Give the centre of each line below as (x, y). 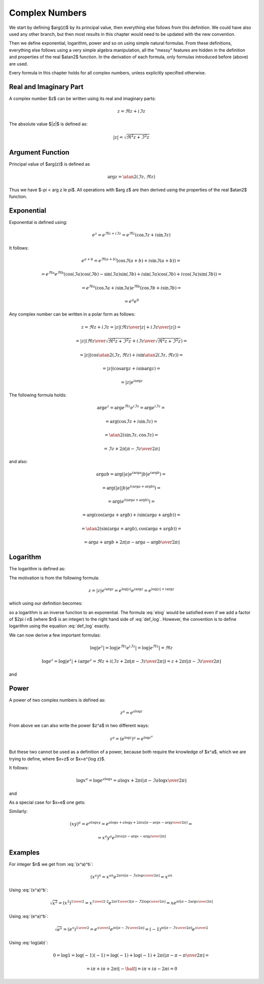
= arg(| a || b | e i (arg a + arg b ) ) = (131, 487)
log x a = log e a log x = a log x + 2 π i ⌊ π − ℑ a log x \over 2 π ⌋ (131, 780)
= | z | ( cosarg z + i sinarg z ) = (132, 369)
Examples (24, 852)
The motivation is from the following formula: (54, 578)
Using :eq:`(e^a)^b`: (29, 916)
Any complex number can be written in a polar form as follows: (72, 314)
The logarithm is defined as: (37, 569)
